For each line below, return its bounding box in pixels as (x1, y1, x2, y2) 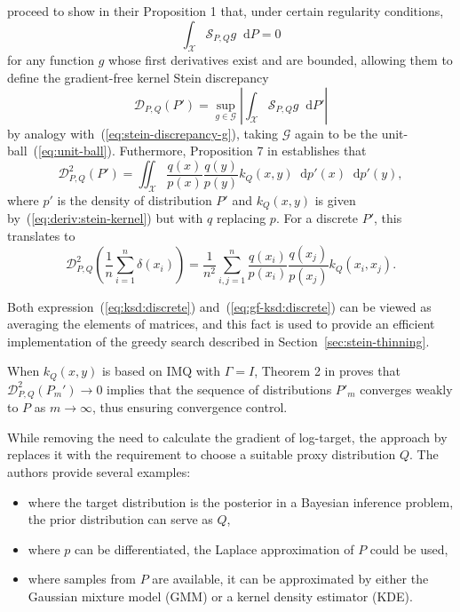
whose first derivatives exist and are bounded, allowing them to (108, 51, 453, 69)
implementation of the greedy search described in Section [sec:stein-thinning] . (7, 331, 430, 350)
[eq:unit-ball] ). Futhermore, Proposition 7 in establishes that (38, 141, 367, 160)
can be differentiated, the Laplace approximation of (74, 539, 354, 558)
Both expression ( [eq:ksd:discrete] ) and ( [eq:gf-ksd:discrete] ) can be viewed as (7, 297, 432, 315)
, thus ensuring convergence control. (91, 398, 288, 417)
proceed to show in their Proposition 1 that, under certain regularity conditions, (7, 2, 444, 20)
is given (314, 191, 356, 210)
